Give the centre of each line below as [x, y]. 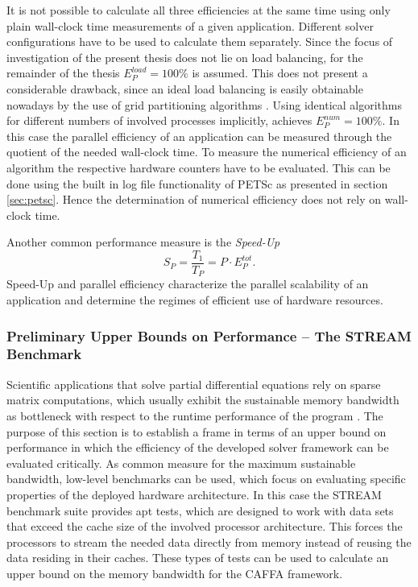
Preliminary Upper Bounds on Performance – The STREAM [209, 335]
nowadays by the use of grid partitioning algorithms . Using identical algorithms [204, 104]
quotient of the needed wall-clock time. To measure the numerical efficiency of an [207, 152]
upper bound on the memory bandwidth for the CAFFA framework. [175, 573]
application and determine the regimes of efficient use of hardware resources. [195, 300]
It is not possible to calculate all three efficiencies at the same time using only [199, 10]
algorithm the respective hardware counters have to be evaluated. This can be [199, 167]
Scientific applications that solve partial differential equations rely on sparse [194, 384]
